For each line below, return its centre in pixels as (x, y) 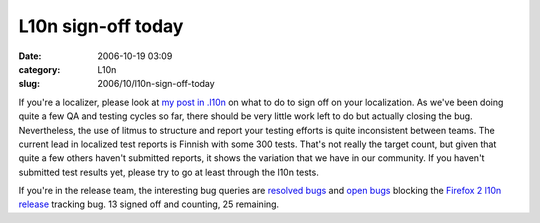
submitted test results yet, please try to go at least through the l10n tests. (168, 172)
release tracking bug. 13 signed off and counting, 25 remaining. (149, 204)
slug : (29, 84)
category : (39, 69)
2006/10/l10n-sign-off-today (156, 84)
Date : (30, 56)
